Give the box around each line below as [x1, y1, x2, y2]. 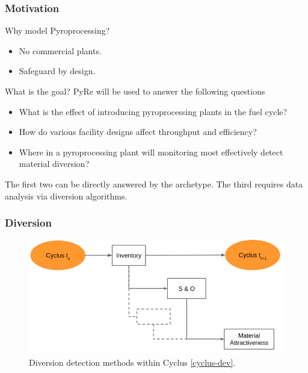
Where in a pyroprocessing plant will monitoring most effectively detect [19, 145, 283, 158]
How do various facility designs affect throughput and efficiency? [19, 125, 257, 138]
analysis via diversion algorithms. [5, 189, 128, 202]
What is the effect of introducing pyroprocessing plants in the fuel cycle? [19, 105, 288, 118]
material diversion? [19, 157, 90, 170]
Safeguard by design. [19, 64, 96, 77]
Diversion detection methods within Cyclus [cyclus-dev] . [29, 356, 236, 368]
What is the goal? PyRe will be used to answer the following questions [5, 85, 265, 97]
